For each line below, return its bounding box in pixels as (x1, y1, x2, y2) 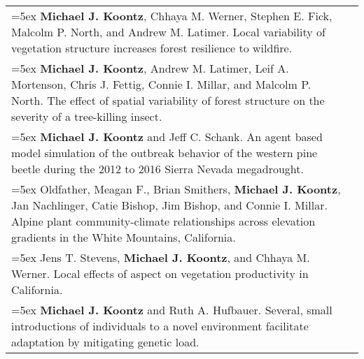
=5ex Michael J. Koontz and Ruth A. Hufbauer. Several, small (11, 302, 332, 318)
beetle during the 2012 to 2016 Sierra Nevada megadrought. (11, 161, 304, 177)
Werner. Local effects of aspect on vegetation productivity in (11, 265, 309, 281)
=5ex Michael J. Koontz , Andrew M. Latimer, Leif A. (11, 60, 289, 76)
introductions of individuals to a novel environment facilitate (11, 318, 309, 334)
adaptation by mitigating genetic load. (11, 334, 199, 350)
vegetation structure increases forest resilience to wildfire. (11, 40, 293, 56)
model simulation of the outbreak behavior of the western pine (11, 145, 318, 161)
